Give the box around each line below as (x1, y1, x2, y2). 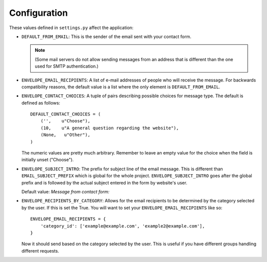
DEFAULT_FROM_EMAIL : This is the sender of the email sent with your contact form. (21, 34, 191, 39)
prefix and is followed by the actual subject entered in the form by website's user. (21, 180, 187, 186)
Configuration (9, 7, 68, 18)
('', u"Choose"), (40, 118, 90, 124)
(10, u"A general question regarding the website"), (40, 125, 179, 131)
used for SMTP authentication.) (35, 63, 99, 69)
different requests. (21, 248, 59, 254)
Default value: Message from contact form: (21, 188, 110, 194)
